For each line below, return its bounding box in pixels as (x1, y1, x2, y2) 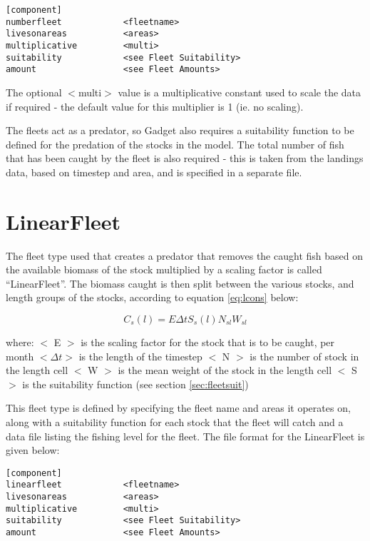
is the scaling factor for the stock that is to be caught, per (81, 335, 335, 349)
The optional (6, 84, 62, 99)
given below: (6, 443, 60, 457)
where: (6, 335, 34, 349)
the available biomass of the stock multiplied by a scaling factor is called (6, 262, 322, 277)
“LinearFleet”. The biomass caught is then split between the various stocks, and (6, 275, 354, 290)
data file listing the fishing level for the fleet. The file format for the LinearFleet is (6, 428, 365, 443)
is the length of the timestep (78, 348, 202, 363)
